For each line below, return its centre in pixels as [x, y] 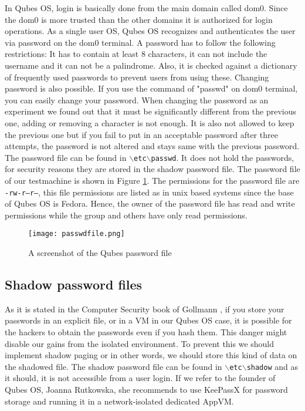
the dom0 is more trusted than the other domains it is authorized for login [139, 19]
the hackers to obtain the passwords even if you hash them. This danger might [146, 332]
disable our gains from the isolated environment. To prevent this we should [140, 343]
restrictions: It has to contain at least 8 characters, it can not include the [136, 54]
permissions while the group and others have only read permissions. [126, 215]
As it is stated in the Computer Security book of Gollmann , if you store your [145, 309]
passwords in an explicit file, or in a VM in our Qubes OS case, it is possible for [148, 320]
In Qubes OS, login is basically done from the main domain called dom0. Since [146, 8]
